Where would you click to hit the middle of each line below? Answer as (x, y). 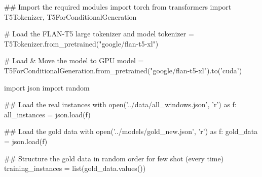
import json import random (47, 87)
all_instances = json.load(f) (47, 114)
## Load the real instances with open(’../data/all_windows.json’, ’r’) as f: (120, 104)
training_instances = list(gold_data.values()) (75, 168)
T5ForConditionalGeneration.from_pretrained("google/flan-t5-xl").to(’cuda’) (123, 70)
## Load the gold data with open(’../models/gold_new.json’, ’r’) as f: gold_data (131, 131)
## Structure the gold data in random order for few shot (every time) (114, 158)
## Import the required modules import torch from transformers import (118, 7)
